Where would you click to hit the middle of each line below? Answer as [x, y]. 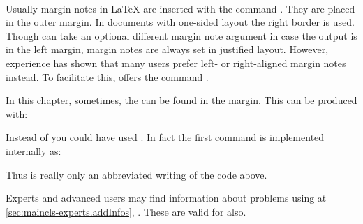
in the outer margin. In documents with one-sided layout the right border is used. [180, 22]
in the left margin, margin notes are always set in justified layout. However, [167, 49]
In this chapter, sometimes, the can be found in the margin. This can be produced [181, 100]
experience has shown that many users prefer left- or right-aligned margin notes [176, 62]
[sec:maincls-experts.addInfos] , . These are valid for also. [126, 211]
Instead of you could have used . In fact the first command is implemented [165, 137]
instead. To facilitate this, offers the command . [107, 76]
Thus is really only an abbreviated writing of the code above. [136, 174]
